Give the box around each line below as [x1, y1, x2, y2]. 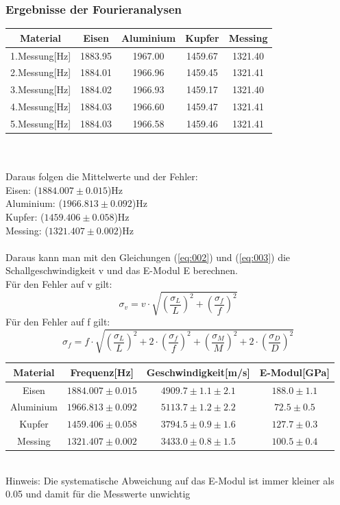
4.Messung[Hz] [10, 99, 71, 114]
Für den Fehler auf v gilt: [5, 276, 112, 291]
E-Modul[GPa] [259, 365, 330, 379]
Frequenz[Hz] [70, 365, 134, 379]
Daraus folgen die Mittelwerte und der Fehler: [5, 169, 198, 184]
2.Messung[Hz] [10, 65, 71, 79]
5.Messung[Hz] [10, 116, 71, 130]
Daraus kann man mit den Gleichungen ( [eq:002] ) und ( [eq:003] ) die [5, 249, 291, 264]
